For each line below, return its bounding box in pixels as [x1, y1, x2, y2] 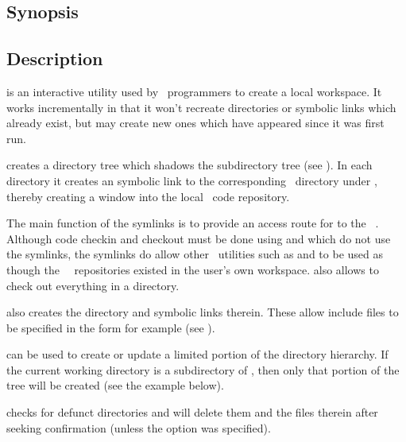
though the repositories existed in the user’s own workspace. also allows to [6, 261, 379, 277]
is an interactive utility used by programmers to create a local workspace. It [6, 83, 382, 99]
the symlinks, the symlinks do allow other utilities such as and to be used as [6, 246, 383, 262]
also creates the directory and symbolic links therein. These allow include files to [6, 304, 399, 320]
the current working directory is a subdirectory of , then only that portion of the [6, 361, 400, 378]
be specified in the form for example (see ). [6, 319, 215, 335]
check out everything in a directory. [6, 277, 180, 293]
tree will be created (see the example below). [6, 377, 224, 394]
